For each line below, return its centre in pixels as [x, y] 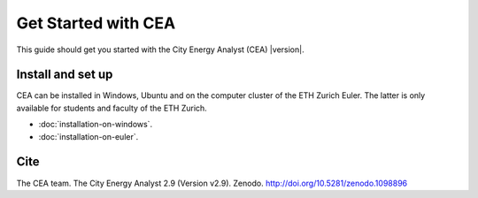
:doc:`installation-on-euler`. [89, 136]
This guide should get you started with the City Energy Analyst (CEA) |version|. [160, 49]
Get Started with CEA [96, 23]
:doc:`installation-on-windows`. [96, 125]
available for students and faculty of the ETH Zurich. [112, 108]
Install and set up [65, 75]
